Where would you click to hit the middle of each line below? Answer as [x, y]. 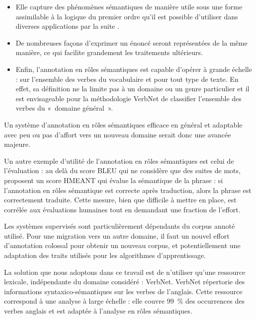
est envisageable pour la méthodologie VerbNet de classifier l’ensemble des [128, 98]
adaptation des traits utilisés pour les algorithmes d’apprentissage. [105, 255]
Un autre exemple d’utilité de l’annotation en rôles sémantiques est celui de [119, 160]
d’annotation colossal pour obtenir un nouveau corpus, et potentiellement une [122, 245]
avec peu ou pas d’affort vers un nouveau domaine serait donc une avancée [118, 134]
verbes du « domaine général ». [64, 108]
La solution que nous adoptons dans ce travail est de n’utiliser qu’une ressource [125, 272]
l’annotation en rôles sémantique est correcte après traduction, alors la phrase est [128, 190]
